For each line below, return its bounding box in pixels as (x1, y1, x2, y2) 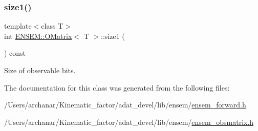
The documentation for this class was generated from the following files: (4, 82, 230, 93)
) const (4, 48, 26, 58)
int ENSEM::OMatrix (4, 30, 72, 41)
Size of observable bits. (4, 65, 76, 75)
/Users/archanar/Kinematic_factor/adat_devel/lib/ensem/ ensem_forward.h (4, 99, 246, 110)
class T (41, 20, 63, 31)
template (4, 20, 32, 31)
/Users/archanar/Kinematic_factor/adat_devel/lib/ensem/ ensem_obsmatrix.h (4, 116, 254, 127)
